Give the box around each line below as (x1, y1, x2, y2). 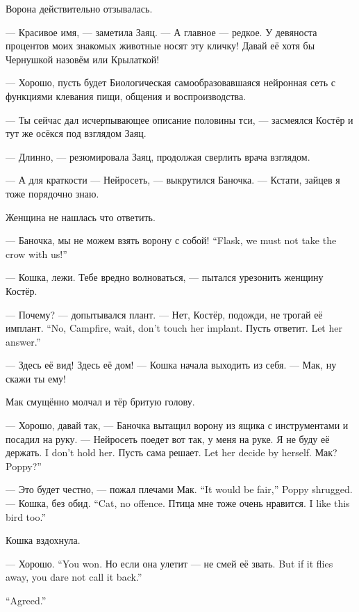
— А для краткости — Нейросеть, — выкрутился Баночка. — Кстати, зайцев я (6, 172, 340, 187)
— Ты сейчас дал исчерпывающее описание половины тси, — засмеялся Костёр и (6, 112, 353, 127)
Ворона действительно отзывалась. (6, 1, 153, 15)
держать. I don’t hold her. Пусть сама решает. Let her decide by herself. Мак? (6, 445, 337, 460)
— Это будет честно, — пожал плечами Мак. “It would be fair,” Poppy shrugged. (6, 482, 353, 497)
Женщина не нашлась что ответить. (6, 209, 156, 224)
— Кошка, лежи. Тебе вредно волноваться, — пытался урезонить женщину (6, 270, 324, 284)
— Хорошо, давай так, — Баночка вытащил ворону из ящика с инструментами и (6, 418, 349, 433)
